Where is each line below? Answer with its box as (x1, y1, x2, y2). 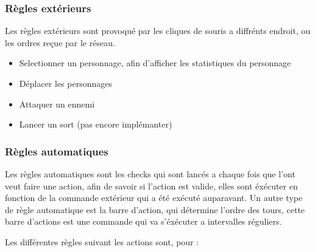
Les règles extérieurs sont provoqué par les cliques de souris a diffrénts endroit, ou (5, 24, 311, 37)
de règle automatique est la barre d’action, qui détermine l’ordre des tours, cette (5, 203, 305, 216)
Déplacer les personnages (19, 77, 112, 89)
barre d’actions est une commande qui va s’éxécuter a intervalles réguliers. (5, 215, 282, 228)
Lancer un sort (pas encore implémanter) (19, 118, 172, 131)
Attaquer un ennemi (19, 97, 95, 110)
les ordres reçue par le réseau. (5, 36, 115, 49)
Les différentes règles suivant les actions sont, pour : (5, 235, 199, 248)
